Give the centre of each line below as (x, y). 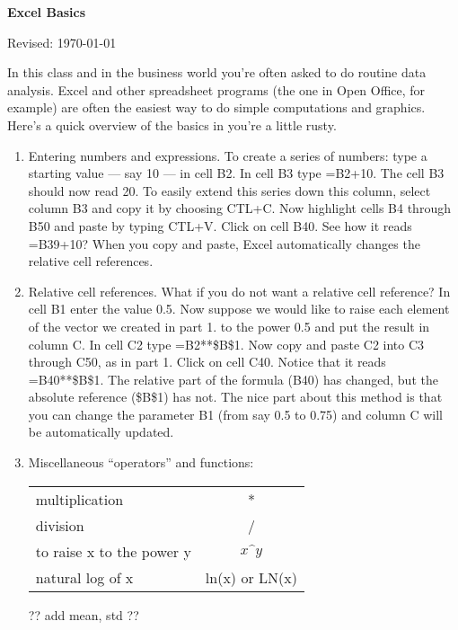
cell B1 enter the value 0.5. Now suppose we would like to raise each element (239, 309)
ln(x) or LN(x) (251, 577)
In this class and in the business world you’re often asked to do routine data (217, 72)
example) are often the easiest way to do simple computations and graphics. (216, 107)
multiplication (79, 499)
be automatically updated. (101, 432)
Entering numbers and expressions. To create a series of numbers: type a (228, 155)
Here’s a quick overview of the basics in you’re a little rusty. (172, 124)
